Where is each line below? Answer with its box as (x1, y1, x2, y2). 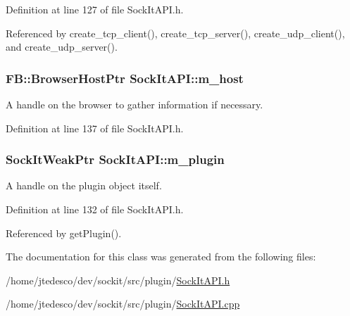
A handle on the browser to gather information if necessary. (6, 97, 263, 111)
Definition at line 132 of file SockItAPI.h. (6, 202, 184, 216)
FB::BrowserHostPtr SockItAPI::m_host (6, 69, 244, 87)
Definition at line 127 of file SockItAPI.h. (6, 2, 184, 16)
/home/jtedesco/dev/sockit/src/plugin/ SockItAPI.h (6, 272, 230, 287)
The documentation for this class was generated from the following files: (6, 249, 316, 264)
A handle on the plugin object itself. (6, 178, 162, 193)
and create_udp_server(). (6, 39, 118, 54)
